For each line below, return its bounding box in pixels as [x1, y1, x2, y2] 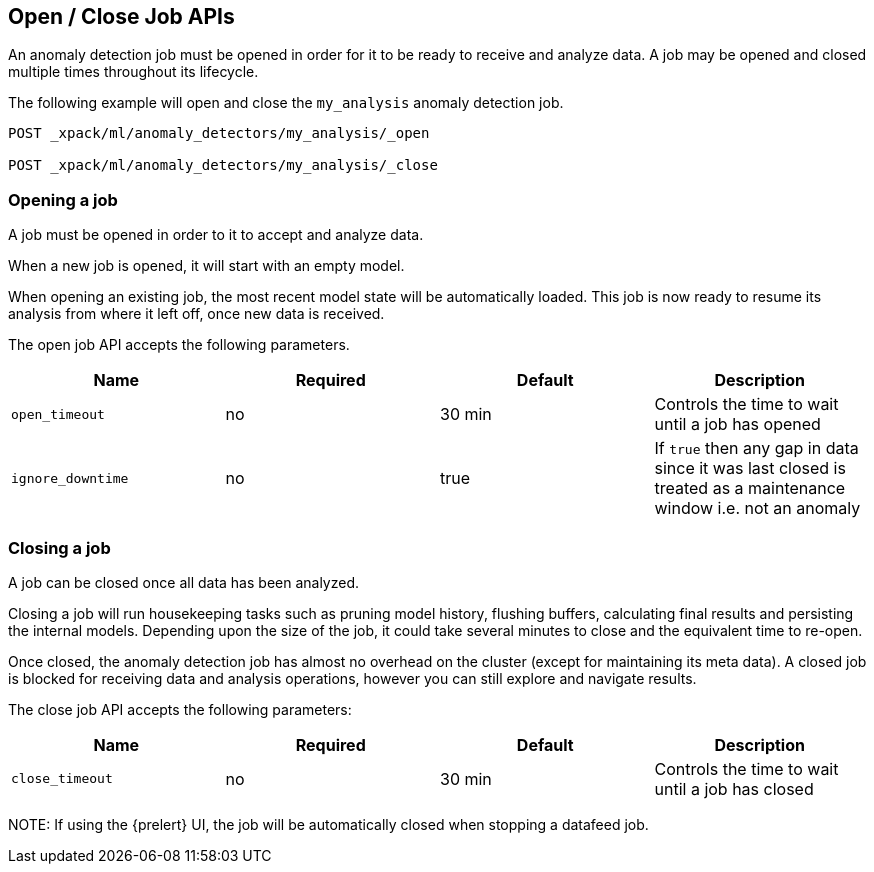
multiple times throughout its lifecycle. [8, 63, 259, 81]
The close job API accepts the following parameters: [8, 700, 352, 718]
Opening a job [8, 189, 118, 210]
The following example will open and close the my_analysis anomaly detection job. [8, 94, 564, 112]
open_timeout [11, 406, 105, 422]
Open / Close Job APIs [8, 4, 235, 29]
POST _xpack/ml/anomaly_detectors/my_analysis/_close [8, 157, 438, 174]
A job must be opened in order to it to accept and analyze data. [8, 226, 424, 244]
